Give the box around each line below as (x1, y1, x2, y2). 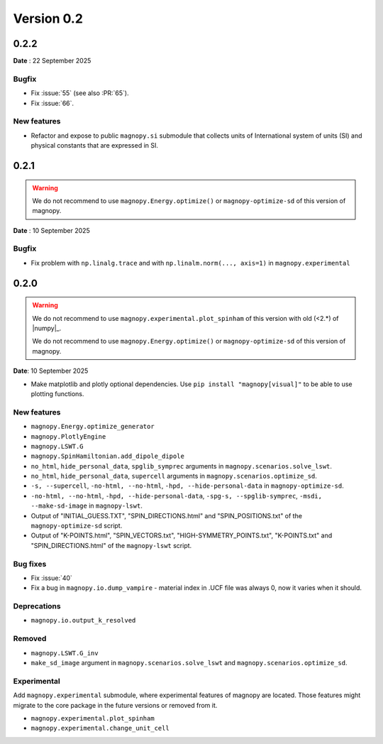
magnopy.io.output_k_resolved (30, 616, 136, 625)
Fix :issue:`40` (30, 574, 72, 582)
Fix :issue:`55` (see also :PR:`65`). (30, 89, 129, 97)
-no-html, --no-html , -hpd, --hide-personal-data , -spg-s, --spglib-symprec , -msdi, (30, 491, 323, 500)
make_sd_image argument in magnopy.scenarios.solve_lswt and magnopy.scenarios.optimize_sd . (30, 659, 348, 667)
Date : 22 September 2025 (13, 57, 91, 65)
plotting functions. (30, 389, 84, 398)
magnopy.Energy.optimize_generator (30, 422, 155, 431)
